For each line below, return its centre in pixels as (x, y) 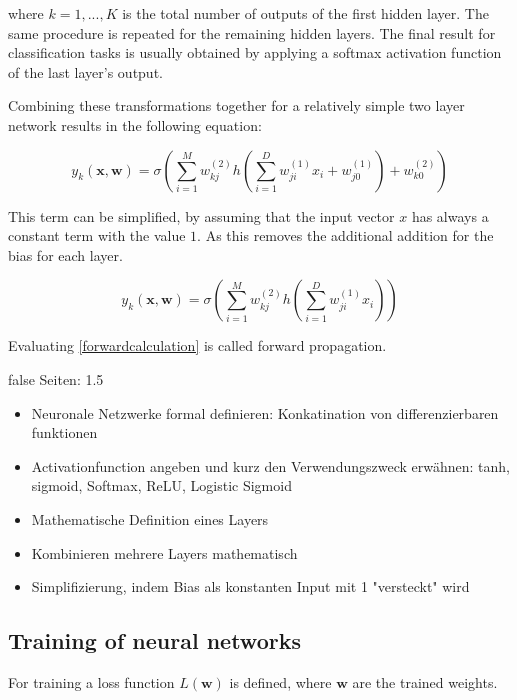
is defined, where (280, 681)
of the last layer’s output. (85, 71)
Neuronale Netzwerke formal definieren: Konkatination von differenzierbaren (265, 412)
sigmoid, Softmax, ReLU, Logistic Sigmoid (161, 485)
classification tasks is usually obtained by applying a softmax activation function (255, 52)
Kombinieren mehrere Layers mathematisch (164, 552)
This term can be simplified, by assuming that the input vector (201, 215)
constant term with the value (97, 235)
